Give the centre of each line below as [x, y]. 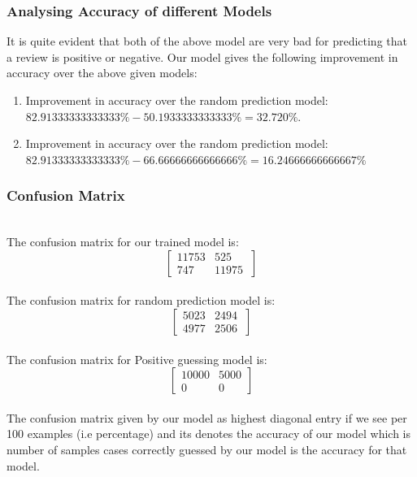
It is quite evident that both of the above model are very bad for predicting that [207, 41]
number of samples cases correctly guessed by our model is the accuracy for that [207, 449]
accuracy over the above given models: [102, 73]
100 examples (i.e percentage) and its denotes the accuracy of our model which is [208, 434]
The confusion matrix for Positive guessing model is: [137, 359]
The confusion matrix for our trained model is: [123, 242]
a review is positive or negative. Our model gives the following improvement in [202, 56]
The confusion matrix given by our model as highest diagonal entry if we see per [207, 417]
